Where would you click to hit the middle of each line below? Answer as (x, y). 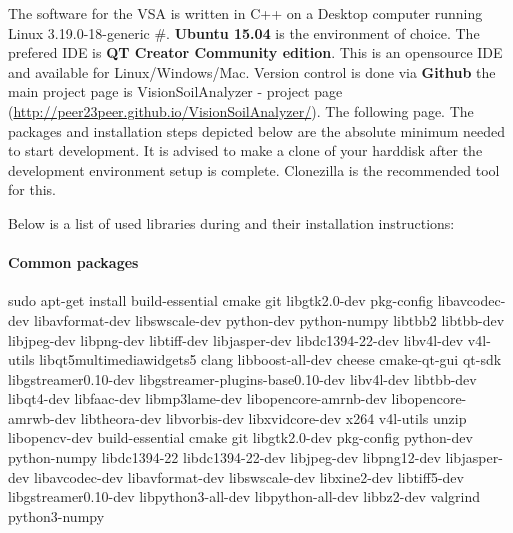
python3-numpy (56, 515)
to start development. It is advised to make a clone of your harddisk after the (245, 150)
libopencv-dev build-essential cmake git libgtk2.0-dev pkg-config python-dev (240, 437)
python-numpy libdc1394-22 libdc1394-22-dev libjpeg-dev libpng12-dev (224, 457)
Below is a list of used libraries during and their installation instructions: (231, 222)
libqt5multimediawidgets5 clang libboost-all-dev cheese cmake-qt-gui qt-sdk (270, 359)
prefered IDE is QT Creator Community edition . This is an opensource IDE (255, 52)
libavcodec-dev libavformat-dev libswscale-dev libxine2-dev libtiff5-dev (249, 476)
